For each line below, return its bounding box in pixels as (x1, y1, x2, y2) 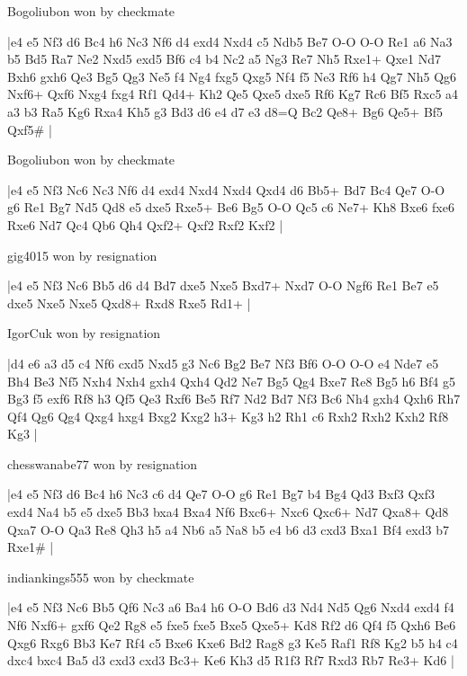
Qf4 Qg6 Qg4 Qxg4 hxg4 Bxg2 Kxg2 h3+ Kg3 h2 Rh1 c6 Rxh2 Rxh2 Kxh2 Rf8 (7, 406, 449, 425)
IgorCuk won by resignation (7, 324, 161, 342)
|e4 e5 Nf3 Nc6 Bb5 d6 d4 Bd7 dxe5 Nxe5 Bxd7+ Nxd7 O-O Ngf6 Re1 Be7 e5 (7, 276, 439, 295)
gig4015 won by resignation (7, 245, 157, 264)
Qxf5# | (7, 120, 52, 138)
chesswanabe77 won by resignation (7, 454, 198, 473)
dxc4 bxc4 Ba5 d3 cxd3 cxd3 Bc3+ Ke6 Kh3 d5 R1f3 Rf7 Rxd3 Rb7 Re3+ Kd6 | (7, 651, 454, 670)
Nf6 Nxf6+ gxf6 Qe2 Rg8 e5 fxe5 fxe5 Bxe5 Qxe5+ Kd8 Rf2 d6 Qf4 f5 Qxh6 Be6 (7, 616, 456, 635)
